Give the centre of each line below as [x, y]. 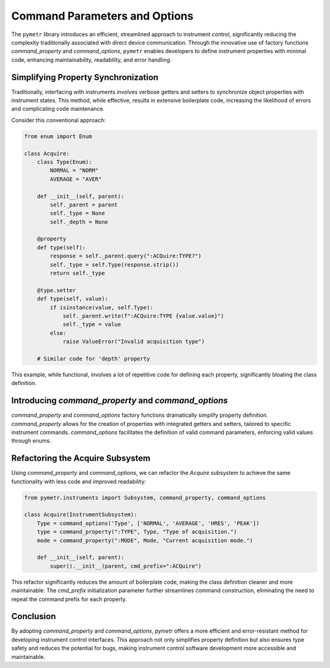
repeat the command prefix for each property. [69, 599]
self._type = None [77, 213]
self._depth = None [79, 222]
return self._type [77, 273]
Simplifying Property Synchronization [85, 77]
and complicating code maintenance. [58, 109]
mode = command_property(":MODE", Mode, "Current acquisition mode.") [145, 540]
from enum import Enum [58, 136]
